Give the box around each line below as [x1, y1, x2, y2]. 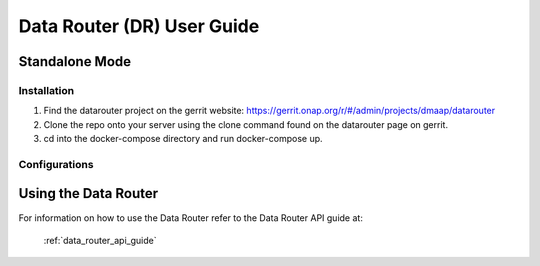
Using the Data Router [18, 185, 159, 202]
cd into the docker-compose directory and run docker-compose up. [43, 133, 324, 145]
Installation [18, 83, 75, 97]
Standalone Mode [18, 53, 132, 70]
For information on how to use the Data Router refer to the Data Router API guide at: [18, 211, 364, 224]
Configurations [18, 157, 94, 171]
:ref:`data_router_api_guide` [43, 234, 157, 246]
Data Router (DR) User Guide [18, 15, 260, 37]
